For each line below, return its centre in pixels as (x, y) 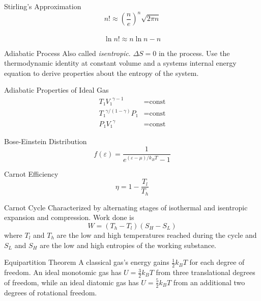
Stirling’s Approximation (43, 6)
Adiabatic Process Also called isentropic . (67, 53)
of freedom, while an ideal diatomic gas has (71, 282)
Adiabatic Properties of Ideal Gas (56, 90)
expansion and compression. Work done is (69, 217)
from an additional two (209, 282)
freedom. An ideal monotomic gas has (63, 272)
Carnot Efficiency (31, 173)
